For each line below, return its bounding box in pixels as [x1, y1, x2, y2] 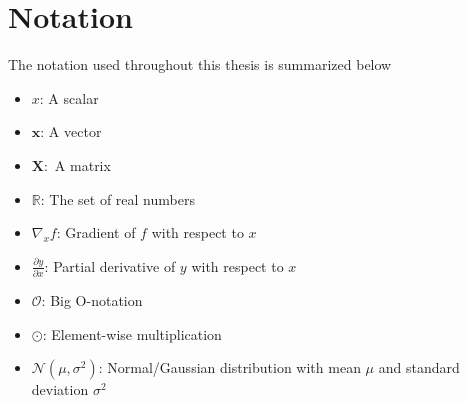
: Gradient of [56, 222, 136, 243]
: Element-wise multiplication [42, 323, 222, 344]
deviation [31, 379, 89, 400]
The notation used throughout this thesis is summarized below [8, 54, 392, 75]
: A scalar [39, 87, 99, 108]
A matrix [54, 154, 111, 175]
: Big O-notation [41, 290, 143, 310]
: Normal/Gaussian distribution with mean [98, 357, 361, 378]
